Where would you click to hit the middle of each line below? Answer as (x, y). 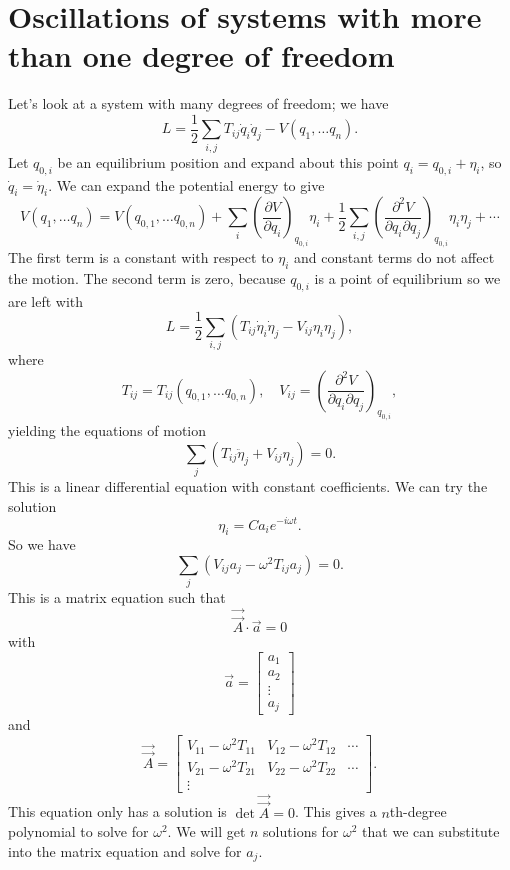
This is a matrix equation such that (117, 597)
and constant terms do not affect (394, 257)
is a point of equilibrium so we (407, 277)
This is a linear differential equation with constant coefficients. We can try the (248, 486)
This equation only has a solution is (117, 811)
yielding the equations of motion (107, 430)
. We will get (206, 831)
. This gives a (335, 811)
